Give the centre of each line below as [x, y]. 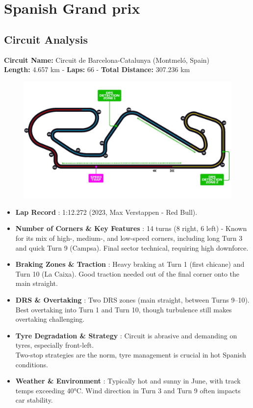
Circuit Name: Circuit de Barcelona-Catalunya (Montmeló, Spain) [107, 60]
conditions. [32, 364]
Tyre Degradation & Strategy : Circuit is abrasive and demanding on [126, 335]
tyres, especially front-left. [55, 345]
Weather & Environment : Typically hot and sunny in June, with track [128, 381]
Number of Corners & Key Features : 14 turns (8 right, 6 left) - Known [131, 228]
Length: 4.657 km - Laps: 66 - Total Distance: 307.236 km [97, 69]
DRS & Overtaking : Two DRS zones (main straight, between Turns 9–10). [132, 300]
